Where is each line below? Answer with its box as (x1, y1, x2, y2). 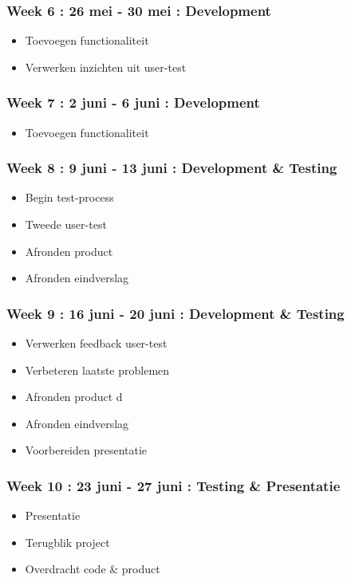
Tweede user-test (25, 216, 107, 233)
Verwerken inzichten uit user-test (25, 58, 187, 75)
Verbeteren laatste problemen (25, 361, 170, 378)
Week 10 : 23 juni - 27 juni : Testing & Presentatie (6, 475, 341, 495)
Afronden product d (25, 388, 123, 405)
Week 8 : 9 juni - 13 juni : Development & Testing (6, 158, 337, 178)
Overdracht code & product (25, 560, 160, 577)
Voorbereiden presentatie (25, 442, 148, 458)
